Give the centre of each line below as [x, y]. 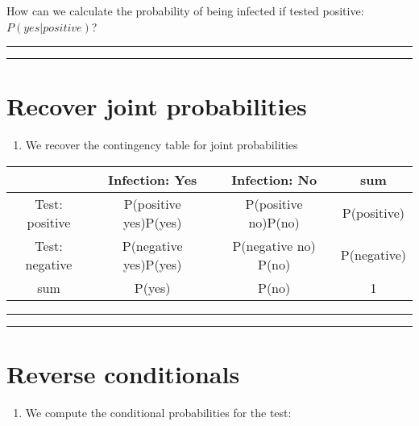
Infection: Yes [152, 179]
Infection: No [274, 179]
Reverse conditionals [123, 374]
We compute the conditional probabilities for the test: [158, 413]
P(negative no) [274, 245]
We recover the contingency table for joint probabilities [162, 145]
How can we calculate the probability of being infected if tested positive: [185, 10]
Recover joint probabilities [157, 106]
